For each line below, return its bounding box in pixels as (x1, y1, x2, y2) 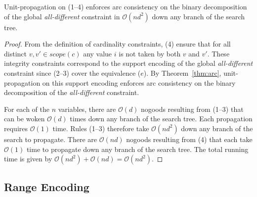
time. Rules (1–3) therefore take (52, 123, 149, 133)
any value (83, 48, 112, 58)
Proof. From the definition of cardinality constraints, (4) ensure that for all (4, 39, 231, 49)
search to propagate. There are (4, 134, 97, 144)
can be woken (4, 113, 45, 124)
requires (4, 123, 28, 133)
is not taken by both (119, 48, 181, 58)
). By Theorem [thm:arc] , (143, 67, 221, 78)
